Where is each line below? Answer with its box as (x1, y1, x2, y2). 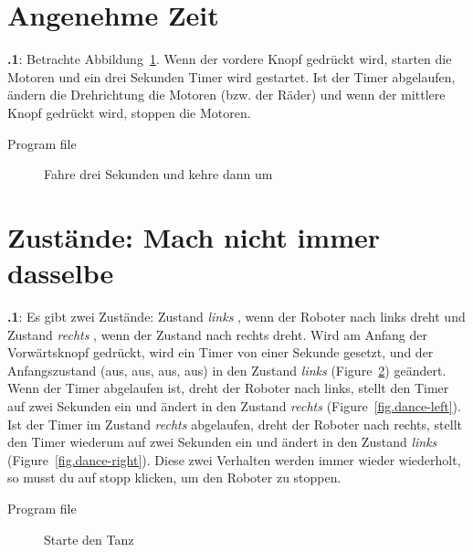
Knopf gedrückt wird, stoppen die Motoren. (7, 102, 251, 122)
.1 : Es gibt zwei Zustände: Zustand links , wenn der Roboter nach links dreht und (7, 307, 466, 325)
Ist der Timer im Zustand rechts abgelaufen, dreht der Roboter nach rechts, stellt (7, 414, 463, 433)
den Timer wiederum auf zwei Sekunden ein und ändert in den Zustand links (7, 432, 437, 451)
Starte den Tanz (44, 529, 134, 548)
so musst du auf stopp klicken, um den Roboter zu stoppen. (7, 468, 342, 487)
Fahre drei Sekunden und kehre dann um (44, 165, 273, 184)
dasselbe (7, 254, 114, 292)
